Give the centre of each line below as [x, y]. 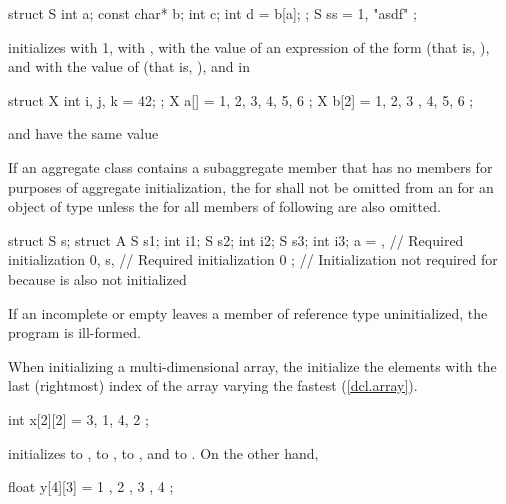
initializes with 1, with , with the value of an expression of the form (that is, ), [249, 46]
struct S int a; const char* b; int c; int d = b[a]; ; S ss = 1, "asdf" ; [212, 13]
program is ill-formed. [74, 332]
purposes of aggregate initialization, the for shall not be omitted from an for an [251, 186]
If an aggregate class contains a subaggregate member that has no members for [250, 166]
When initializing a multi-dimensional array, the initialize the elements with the [252, 365]
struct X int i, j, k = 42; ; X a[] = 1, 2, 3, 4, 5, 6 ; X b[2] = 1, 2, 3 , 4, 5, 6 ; [241, 99]
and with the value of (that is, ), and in [129, 66]
